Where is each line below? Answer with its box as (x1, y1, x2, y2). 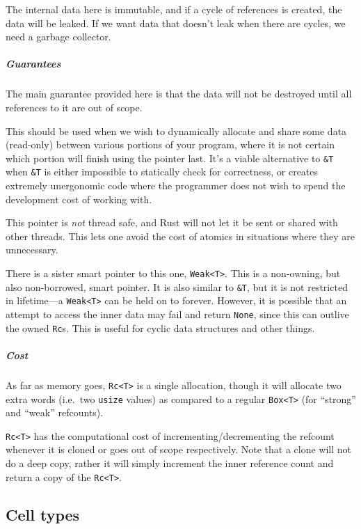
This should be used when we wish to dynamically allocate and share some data (6, 123, 347, 138)
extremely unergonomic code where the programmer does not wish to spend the (6, 178, 346, 193)
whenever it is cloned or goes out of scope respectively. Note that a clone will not (6, 442, 351, 457)
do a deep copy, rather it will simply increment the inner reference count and (6, 456, 334, 470)
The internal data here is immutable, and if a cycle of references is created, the (6, 2, 342, 16)
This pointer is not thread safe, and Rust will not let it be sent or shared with (6, 215, 338, 230)
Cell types (6, 503, 80, 525)
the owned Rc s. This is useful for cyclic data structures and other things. (6, 320, 315, 335)
